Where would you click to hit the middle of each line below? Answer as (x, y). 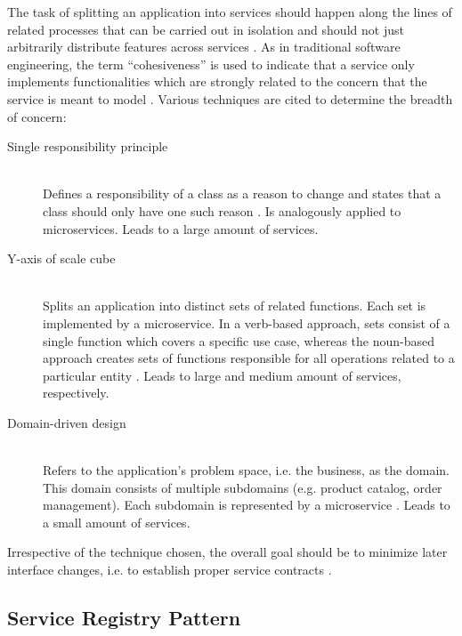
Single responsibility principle (88, 146)
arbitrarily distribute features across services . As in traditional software (204, 47)
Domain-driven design (67, 422)
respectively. (76, 393)
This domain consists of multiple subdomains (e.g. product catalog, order (243, 487)
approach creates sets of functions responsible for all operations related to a (249, 358)
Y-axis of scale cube (61, 258)
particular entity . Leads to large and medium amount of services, (222, 375)
